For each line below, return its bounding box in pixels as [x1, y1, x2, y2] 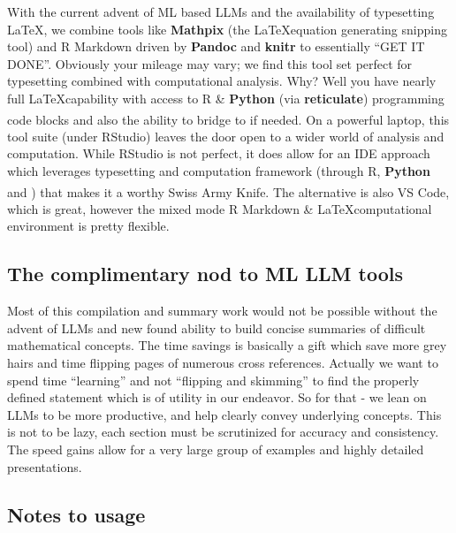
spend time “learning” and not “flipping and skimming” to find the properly [7, 370, 420, 389]
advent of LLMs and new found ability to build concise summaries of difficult [7, 318, 426, 337]
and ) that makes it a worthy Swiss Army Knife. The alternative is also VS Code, [7, 182, 450, 201]
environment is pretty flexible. [7, 217, 170, 235]
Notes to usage [7, 500, 146, 528]
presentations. [7, 457, 82, 476]
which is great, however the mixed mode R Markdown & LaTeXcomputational [7, 199, 432, 217]
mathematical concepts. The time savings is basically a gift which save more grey [7, 336, 447, 354]
